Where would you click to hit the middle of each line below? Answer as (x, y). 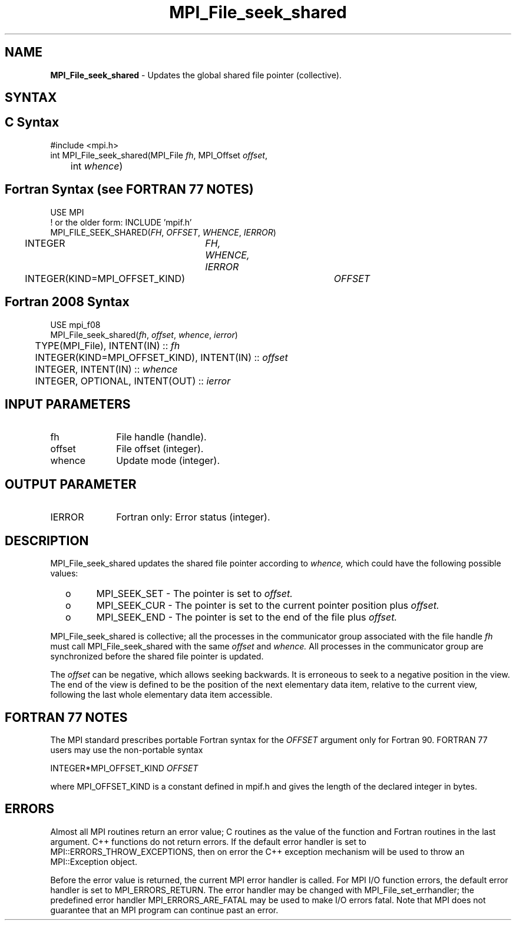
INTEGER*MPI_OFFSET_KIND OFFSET (124, 768)
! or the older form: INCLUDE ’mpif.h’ (121, 222)
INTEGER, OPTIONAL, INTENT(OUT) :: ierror (133, 381)
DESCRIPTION (47, 541)
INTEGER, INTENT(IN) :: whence (106, 369)
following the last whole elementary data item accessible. (161, 695)
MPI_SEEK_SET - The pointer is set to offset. (194, 594)
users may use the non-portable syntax (127, 750)
